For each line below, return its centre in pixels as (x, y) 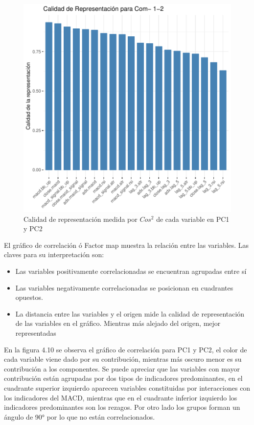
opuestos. (29, 297)
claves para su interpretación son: (54, 254)
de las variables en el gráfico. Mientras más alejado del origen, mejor (118, 323)
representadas (36, 332)
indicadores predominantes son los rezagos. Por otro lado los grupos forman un (122, 407)
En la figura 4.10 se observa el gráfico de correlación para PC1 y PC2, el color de (126, 349)
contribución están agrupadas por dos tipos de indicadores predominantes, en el (123, 378)
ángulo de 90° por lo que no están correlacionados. (80, 416)
